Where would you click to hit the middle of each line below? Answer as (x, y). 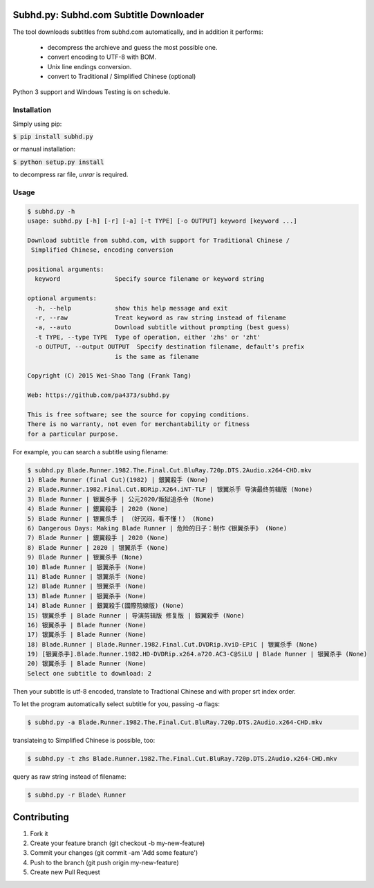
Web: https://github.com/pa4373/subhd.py (99, 395)
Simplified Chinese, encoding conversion (102, 250)
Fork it (39, 833)
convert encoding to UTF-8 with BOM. (102, 57)
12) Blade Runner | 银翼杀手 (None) (87, 586)
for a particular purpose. (73, 434)
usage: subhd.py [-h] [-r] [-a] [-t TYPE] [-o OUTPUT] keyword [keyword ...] (162, 221)
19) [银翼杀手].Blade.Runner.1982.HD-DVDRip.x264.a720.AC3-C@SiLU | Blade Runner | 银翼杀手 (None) (197, 654)
